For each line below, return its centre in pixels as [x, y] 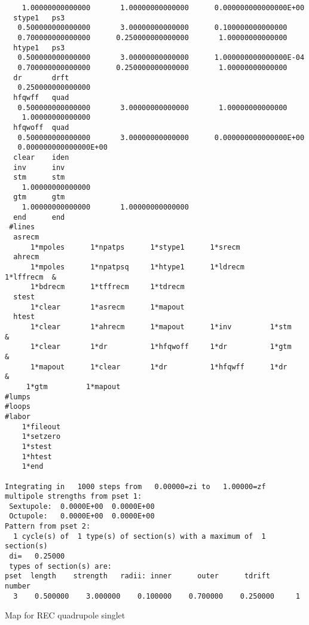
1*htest [37, 456]
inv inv [39, 167]
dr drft [41, 78]
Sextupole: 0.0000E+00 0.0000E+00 [82, 506]
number [18, 586]
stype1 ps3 [39, 18]
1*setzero [41, 437]
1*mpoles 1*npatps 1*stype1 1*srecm [135, 247]
